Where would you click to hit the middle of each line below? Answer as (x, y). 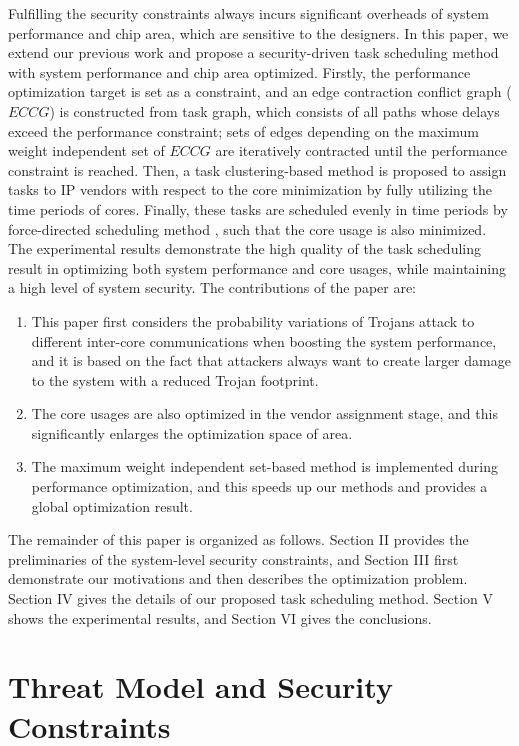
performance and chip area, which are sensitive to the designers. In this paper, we (258, 32)
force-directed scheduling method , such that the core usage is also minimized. (247, 228)
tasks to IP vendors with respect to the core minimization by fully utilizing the (250, 189)
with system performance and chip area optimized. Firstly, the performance (239, 71)
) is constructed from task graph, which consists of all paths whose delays (274, 110)
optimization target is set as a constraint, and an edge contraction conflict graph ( (260, 91)
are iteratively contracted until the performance (361, 150)
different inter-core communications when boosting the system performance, (264, 340)
